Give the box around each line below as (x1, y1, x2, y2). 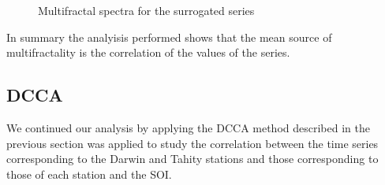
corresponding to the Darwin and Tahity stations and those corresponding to (6, 150, 379, 167)
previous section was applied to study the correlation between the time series (6, 135, 379, 151)
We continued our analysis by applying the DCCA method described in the (6, 119, 370, 135)
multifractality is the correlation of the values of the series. (6, 44, 290, 61)
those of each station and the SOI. (6, 165, 172, 182)
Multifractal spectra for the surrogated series (38, 2, 255, 18)
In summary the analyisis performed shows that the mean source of (6, 28, 332, 45)
